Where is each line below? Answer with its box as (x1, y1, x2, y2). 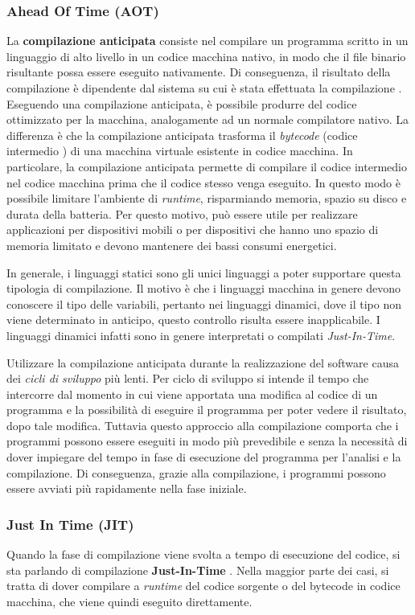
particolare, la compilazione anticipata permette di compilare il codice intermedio (6, 158, 407, 174)
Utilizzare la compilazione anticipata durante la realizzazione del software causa (6, 354, 399, 371)
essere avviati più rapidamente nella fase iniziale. (6, 480, 247, 497)
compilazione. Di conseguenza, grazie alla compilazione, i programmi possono (6, 464, 386, 481)
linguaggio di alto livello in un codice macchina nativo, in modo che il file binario (6, 47, 406, 64)
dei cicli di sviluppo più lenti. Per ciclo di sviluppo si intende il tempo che (6, 370, 369, 387)
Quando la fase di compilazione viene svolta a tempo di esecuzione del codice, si (6, 546, 401, 563)
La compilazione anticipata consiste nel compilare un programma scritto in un (6, 32, 409, 49)
